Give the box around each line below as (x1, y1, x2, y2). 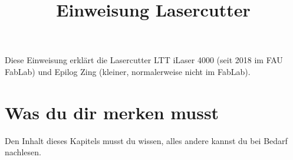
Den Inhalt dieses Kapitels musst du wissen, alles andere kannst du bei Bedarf (5, 134, 288, 146)
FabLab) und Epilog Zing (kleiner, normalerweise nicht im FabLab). (5, 65, 251, 77)
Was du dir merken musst (5, 100, 219, 124)
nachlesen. (5, 146, 41, 158)
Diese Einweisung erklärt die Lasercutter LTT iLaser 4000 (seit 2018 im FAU (5, 54, 283, 66)
